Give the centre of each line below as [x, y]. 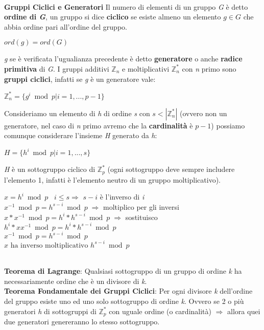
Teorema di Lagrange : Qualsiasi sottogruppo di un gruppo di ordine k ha [123, 271]
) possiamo [228, 125]
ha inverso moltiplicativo [49, 245]
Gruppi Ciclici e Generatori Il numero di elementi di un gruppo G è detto [126, 6]
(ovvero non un [203, 113]
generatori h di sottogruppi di [50, 311]
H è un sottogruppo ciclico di [50, 169]
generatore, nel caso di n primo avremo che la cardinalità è [99, 125]
